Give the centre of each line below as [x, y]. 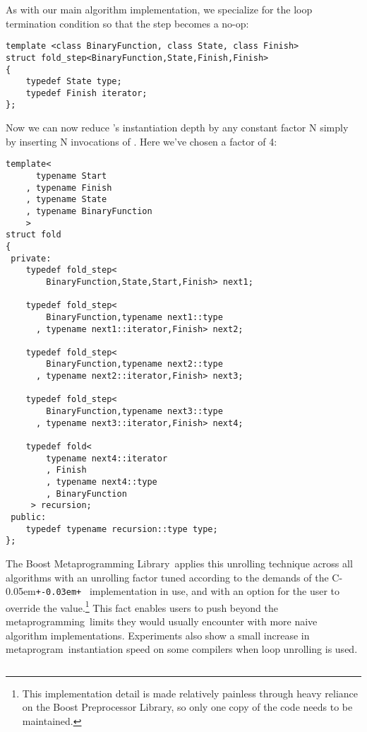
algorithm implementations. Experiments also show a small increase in [158, 635]
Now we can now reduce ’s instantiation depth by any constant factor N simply [177, 128]
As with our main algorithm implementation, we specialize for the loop [159, 9]
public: [29, 517]
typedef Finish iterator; [86, 93]
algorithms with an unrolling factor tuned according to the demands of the [167, 577]
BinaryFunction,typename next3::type [134, 412]
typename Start [71, 176]
